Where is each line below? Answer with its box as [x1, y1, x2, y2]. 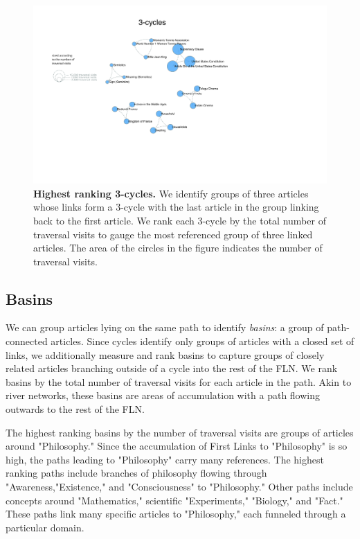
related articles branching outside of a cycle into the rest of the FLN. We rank [6, 361, 338, 375]
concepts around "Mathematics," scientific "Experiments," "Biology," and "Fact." [6, 493, 343, 507]
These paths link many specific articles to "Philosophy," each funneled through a [6, 506, 346, 521]
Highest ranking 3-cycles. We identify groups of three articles [33, 186, 309, 200]
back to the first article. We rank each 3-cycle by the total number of [33, 213, 326, 227]
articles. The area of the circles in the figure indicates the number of [33, 240, 323, 255]
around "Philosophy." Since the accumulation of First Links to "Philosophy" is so [6, 439, 348, 453]
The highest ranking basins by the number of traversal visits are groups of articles [6, 425, 354, 439]
